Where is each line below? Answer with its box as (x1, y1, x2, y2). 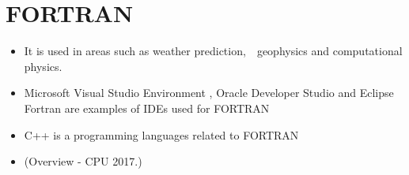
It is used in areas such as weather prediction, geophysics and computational (24, 43, 403, 59)
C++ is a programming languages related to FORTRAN (24, 126, 299, 143)
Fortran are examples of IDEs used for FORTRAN (24, 99, 270, 116)
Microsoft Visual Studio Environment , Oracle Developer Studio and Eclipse (24, 84, 394, 101)
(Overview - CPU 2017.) (24, 153, 142, 169)
